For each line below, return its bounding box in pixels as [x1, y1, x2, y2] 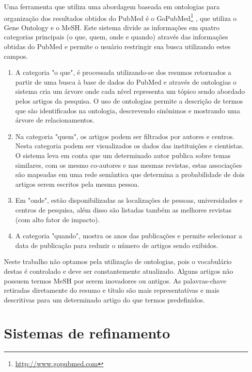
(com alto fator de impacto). [15, 214, 100, 224]
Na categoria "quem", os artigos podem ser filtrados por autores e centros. [15, 131, 235, 141]
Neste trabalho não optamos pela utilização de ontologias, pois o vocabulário [4, 256, 232, 266]
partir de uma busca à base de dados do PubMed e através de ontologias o [15, 76, 236, 87]
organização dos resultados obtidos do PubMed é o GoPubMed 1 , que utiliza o [4, 11, 237, 23]
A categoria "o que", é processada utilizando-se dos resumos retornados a [15, 67, 232, 77]
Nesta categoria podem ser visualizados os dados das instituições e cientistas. [15, 141, 244, 151]
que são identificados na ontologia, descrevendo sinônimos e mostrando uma [15, 105, 240, 115]
